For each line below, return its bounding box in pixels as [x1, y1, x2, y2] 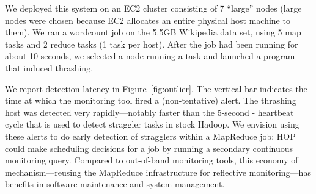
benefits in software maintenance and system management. [5, 178, 225, 190]
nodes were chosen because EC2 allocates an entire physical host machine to [5, 13, 290, 26]
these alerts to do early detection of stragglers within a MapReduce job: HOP [5, 129, 296, 142]
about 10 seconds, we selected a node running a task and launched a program [5, 49, 295, 62]
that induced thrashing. [5, 61, 94, 74]
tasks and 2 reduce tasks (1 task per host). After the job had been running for [5, 37, 298, 50]
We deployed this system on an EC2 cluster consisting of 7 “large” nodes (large [5, 2, 302, 14]
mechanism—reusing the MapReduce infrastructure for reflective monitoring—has [5, 165, 311, 178]
